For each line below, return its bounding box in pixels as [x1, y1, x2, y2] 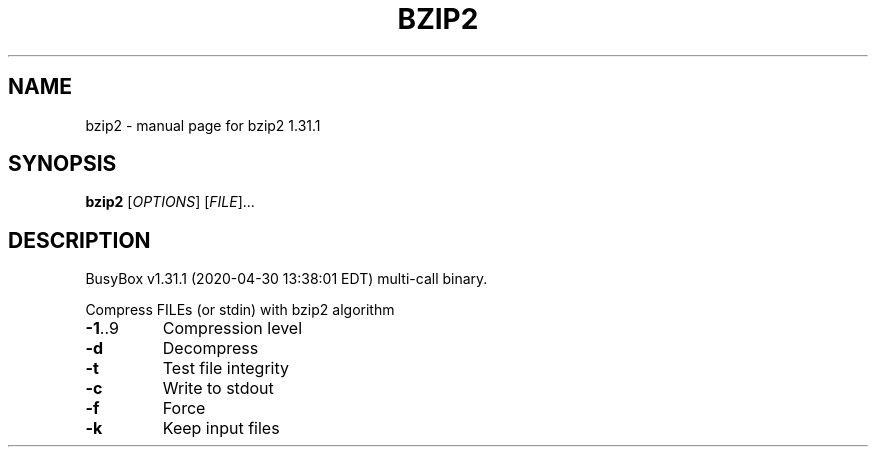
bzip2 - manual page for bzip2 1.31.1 [85, 116, 321, 134]
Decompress [162, 338, 259, 359]
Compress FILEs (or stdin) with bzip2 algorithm [85, 301, 395, 319]
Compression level [162, 318, 303, 339]
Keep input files [162, 418, 280, 439]
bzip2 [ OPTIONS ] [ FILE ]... [85, 193, 255, 211]
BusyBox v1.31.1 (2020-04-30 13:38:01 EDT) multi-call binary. [85, 270, 488, 288]
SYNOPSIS [8, 151, 117, 177]
